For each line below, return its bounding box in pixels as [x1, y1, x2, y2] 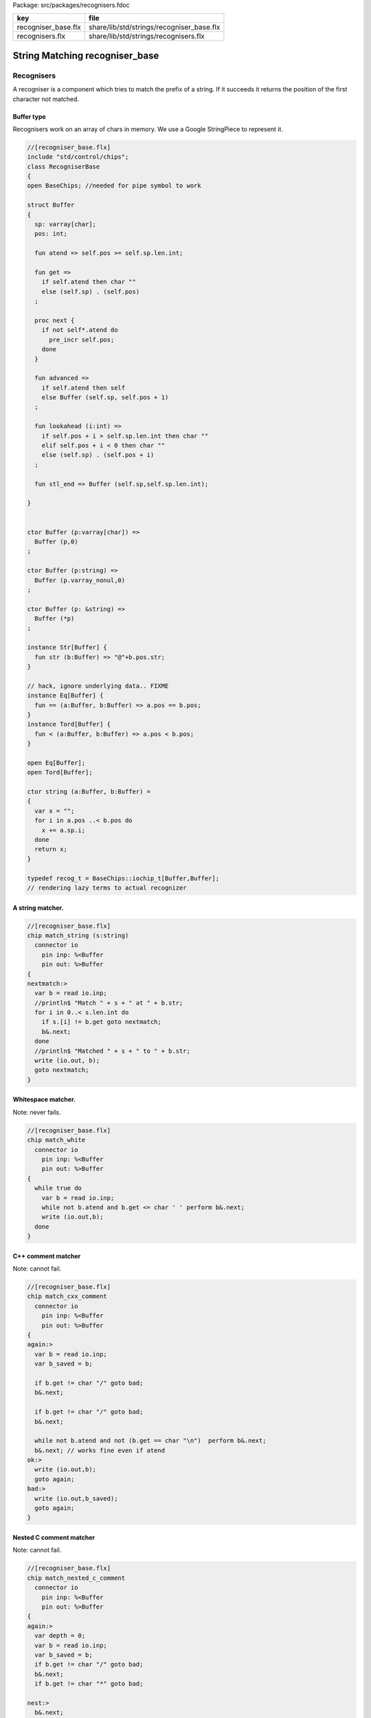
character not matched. [12, 95, 79, 103]
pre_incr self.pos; [49, 335, 115, 344]
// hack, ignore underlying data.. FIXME [27, 682, 169, 690]
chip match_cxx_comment [27, 1293, 108, 1300]
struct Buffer [27, 201, 75, 209]
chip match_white [27, 1136, 86, 1144]
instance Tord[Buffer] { [27, 720, 111, 728]
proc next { [34, 316, 75, 324]
